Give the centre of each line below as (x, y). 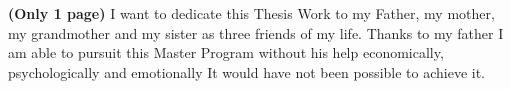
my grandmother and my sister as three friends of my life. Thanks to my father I (256, 32)
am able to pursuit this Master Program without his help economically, (226, 52)
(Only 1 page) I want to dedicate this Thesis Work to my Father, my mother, (251, 13)
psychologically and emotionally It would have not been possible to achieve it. (247, 71)
